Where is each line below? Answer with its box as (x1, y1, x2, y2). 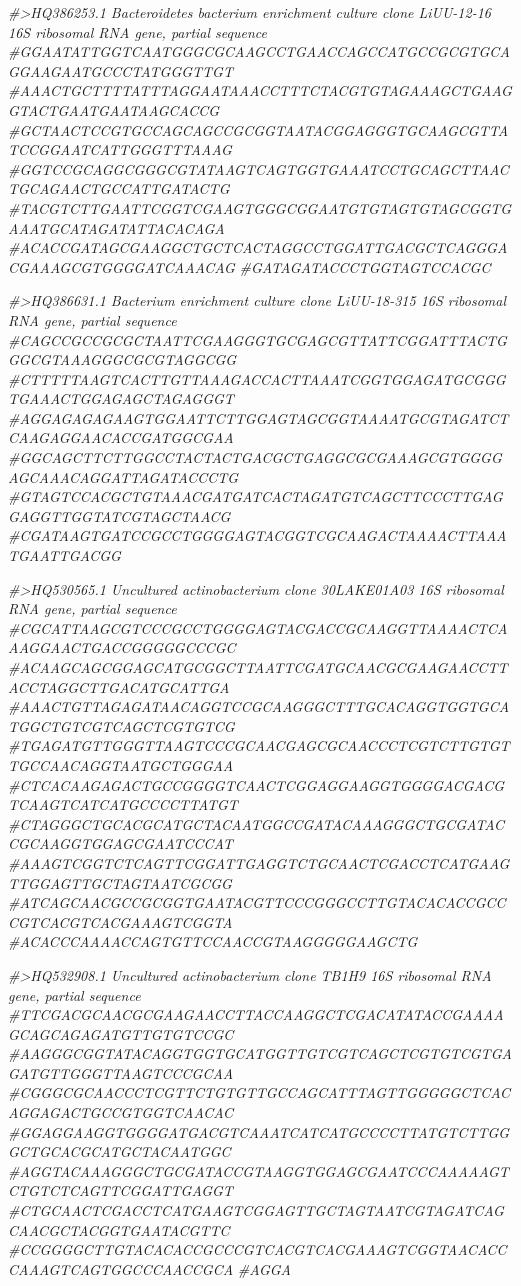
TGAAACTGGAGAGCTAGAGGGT (8, 388, 234, 409)
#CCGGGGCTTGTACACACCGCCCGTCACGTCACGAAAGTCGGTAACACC (8, 1239, 507, 1260)
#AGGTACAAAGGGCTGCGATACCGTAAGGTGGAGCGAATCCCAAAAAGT (8, 1160, 509, 1181)
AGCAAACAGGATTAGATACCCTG (8, 466, 239, 487)
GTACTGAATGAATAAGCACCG (8, 99, 220, 120)
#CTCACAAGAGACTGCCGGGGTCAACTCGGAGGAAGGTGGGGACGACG (8, 774, 505, 795)
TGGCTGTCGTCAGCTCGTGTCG (8, 715, 235, 736)
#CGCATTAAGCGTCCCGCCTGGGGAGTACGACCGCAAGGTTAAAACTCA (8, 617, 508, 638)
